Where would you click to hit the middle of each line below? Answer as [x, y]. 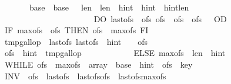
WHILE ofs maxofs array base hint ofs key [98, 64]
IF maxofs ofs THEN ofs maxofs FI [76, 30]
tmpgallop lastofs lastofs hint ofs [76, 41]
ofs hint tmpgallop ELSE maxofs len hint [115, 53]
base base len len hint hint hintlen [109, 7]
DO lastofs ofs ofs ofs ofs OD [160, 18]
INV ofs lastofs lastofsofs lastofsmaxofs [85, 76]
